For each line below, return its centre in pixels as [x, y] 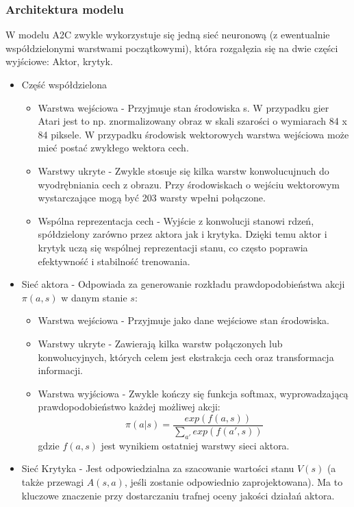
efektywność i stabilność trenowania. [114, 261]
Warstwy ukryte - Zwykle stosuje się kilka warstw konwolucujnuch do [184, 170]
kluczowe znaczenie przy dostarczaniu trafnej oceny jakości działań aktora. [178, 495]
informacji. [60, 370]
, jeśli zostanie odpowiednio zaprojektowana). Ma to [233, 481]
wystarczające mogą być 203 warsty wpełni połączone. [152, 198]
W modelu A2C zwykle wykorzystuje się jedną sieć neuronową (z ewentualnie [168, 35]
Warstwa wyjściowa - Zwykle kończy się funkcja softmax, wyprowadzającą [193, 393]
